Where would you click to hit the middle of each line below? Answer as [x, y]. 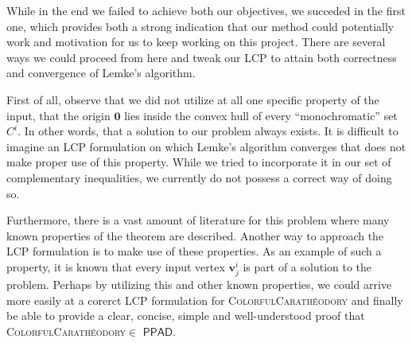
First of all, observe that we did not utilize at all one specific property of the [193, 99]
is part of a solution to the [307, 266]
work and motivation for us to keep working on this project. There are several [196, 42]
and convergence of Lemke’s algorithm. [101, 73]
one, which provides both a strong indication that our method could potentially [200, 26]
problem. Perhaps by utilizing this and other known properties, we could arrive [199, 285]
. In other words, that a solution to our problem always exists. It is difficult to [208, 131]
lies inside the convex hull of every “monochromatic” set [261, 115]
